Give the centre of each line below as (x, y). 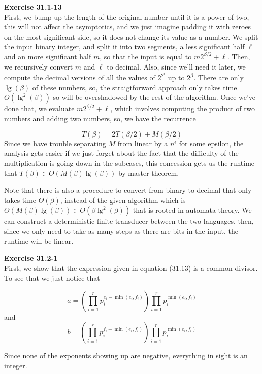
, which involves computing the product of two (183, 108)
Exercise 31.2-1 (31, 258)
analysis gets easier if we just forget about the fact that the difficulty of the (121, 153)
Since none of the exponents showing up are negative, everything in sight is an (126, 355)
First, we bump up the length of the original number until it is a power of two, (127, 16)
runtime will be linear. (39, 241)
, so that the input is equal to (146, 56)
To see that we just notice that (52, 278)
